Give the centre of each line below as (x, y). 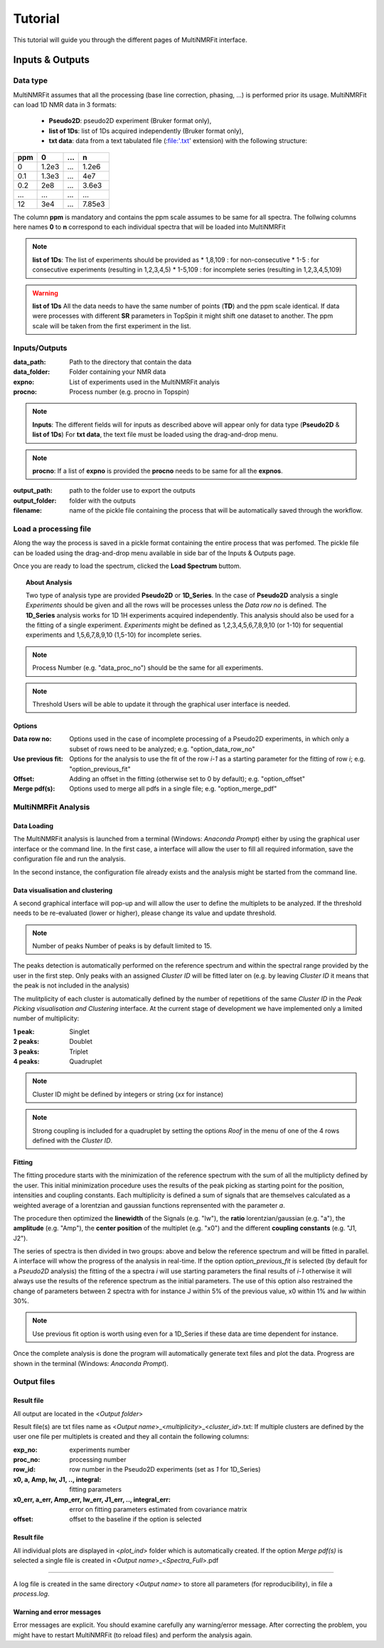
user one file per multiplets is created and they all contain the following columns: (131, 1437)
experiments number (100, 1450)
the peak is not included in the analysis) (71, 985)
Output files (34, 1381)
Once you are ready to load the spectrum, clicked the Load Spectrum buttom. (127, 566)
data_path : (30, 362)
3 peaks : (26, 1052)
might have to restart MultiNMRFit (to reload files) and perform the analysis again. (133, 1634)
